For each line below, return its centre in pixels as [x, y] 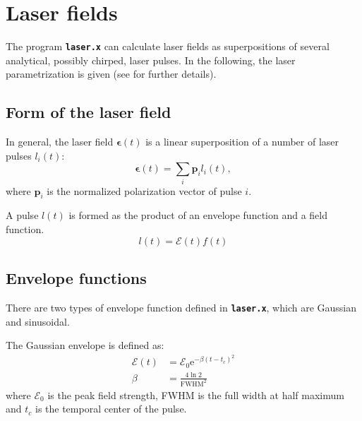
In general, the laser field [60, 142]
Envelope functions [76, 278]
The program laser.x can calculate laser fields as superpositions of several [168, 46]
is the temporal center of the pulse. [111, 409]
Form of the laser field [89, 112]
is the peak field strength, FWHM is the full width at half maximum [196, 395]
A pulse [22, 215]
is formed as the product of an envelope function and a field [198, 215]
